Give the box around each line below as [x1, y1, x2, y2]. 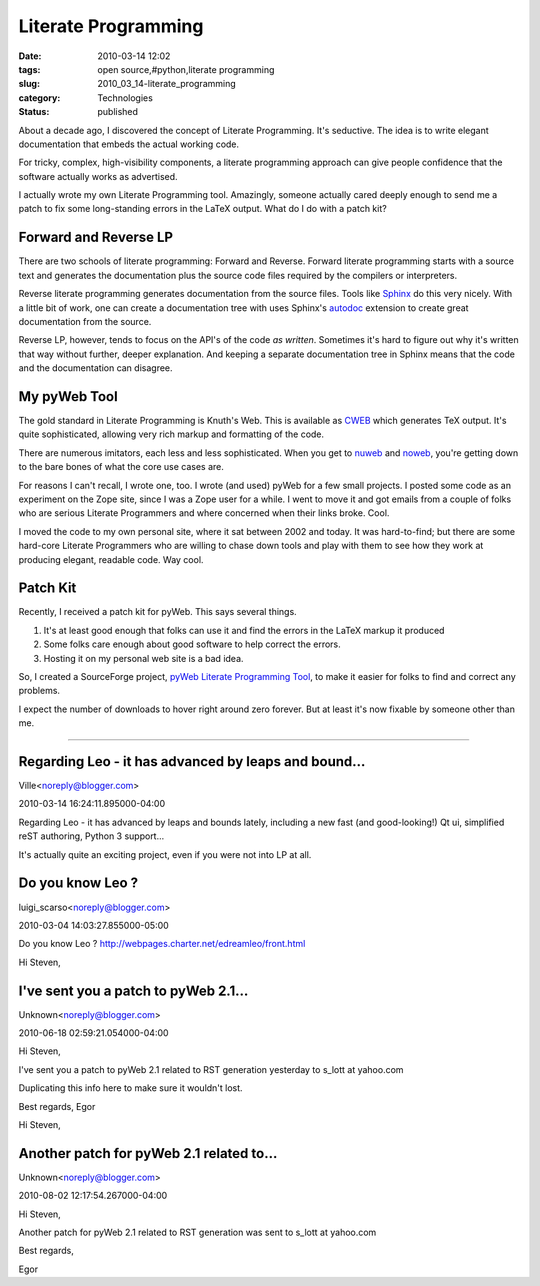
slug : [18, 78, 40, 90]
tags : [18, 63, 41, 75]
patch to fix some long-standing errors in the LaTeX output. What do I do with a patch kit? [18, 203, 387, 215]
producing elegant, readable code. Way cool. [18, 553, 204, 565]
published [97, 106, 139, 118]
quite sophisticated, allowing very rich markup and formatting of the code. [18, 428, 325, 440]
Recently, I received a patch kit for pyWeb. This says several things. [18, 606, 297, 618]
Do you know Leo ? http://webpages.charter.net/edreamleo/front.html [18, 938, 306, 950]
